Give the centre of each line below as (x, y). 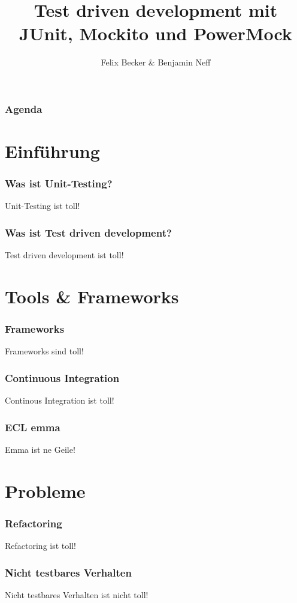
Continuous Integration (62, 377)
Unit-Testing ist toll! (43, 206)
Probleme (45, 490)
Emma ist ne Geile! (40, 450)
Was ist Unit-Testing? (59, 183)
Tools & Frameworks (92, 296)
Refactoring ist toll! (40, 546)
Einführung (52, 151)
